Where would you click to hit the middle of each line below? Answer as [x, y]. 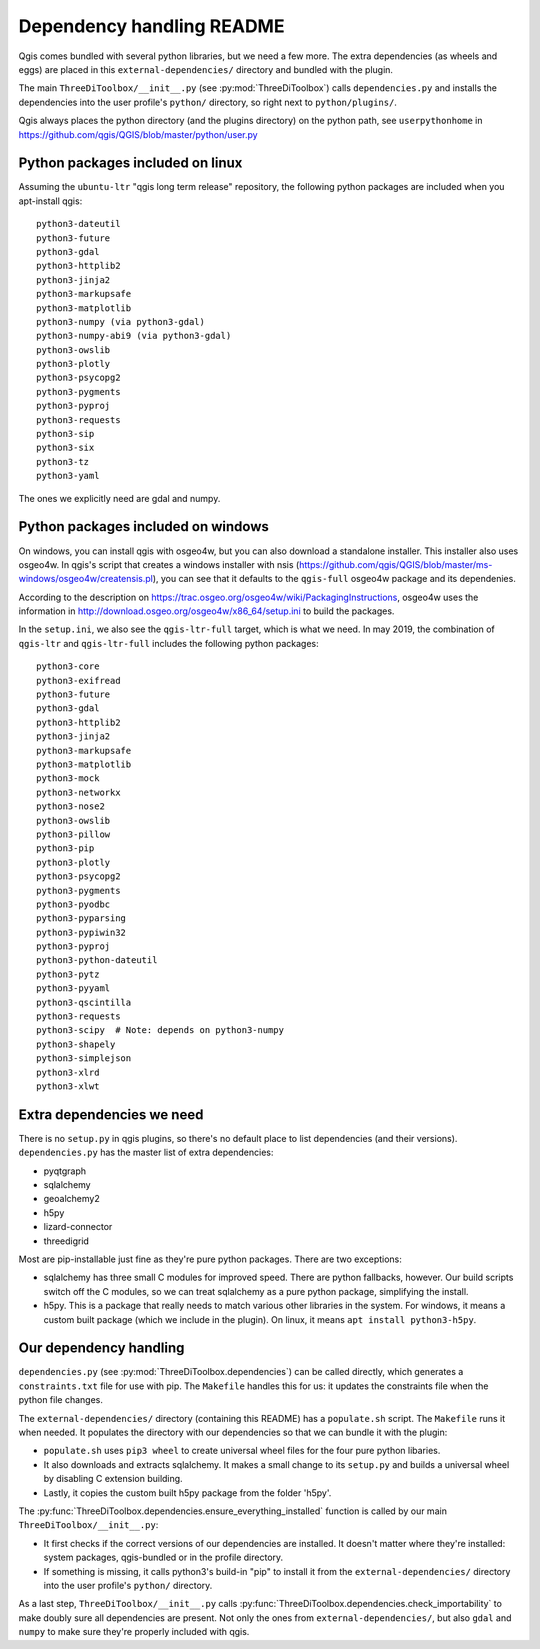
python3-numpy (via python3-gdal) [120, 321]
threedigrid [66, 1241]
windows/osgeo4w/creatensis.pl [86, 579]
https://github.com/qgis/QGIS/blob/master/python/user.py [138, 134]
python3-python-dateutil [97, 960]
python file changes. [61, 1400]
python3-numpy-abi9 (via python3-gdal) [134, 336]
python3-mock [68, 778]
